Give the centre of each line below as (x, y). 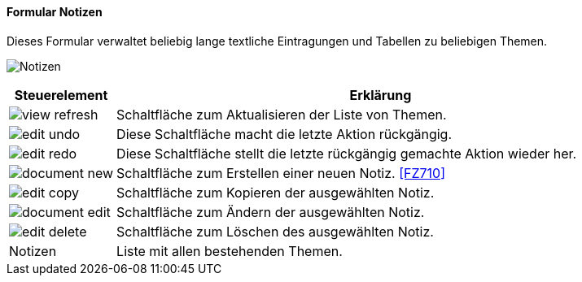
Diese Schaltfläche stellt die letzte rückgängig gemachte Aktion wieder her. (347, 153)
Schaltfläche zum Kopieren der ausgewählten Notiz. (276, 192)
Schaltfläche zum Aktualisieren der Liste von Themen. (282, 114)
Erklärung (381, 95)
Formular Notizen (55, 12)
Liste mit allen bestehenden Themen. (230, 251)
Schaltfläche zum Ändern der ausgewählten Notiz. (271, 212)
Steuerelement (61, 95)
